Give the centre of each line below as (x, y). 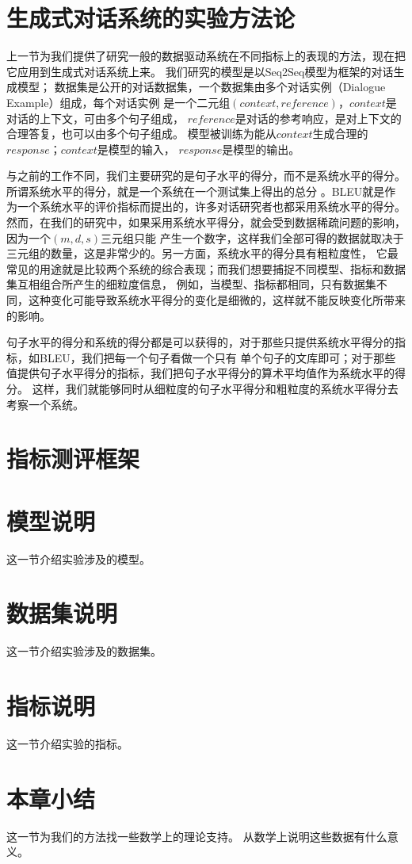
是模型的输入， (136, 149)
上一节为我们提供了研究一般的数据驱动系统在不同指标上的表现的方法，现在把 (206, 56)
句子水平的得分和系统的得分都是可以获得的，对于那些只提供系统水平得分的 (200, 342)
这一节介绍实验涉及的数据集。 (84, 651)
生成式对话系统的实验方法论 (151, 18)
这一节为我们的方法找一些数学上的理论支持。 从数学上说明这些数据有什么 (197, 836)
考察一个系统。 (45, 404)
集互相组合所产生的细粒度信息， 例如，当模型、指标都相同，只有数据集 (191, 284)
